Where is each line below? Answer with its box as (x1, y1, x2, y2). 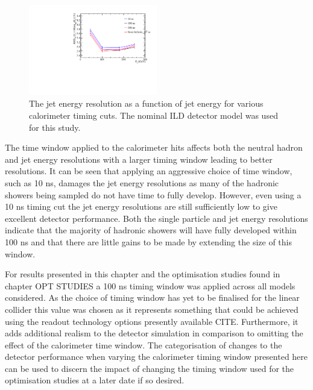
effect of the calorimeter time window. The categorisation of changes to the (5, 338, 282, 351)
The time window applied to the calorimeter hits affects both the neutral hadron (5, 141, 303, 154)
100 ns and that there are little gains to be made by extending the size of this (5, 235, 292, 248)
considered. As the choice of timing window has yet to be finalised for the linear (5, 291, 300, 304)
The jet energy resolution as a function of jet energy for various (29, 97, 264, 110)
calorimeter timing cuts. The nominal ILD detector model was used (29, 109, 278, 122)
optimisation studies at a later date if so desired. (5, 374, 185, 386)
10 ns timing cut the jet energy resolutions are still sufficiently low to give (5, 200, 277, 213)
